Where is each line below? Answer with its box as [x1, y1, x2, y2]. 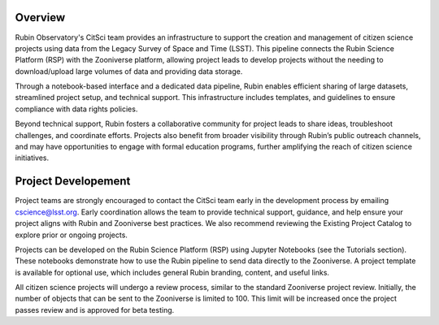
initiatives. [15, 153, 50, 162]
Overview [15, 11, 66, 24]
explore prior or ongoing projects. [15, 230, 128, 240]
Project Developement [15, 175, 131, 188]
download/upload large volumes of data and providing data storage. [15, 66, 243, 76]
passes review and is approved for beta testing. [15, 305, 175, 314]
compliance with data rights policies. [15, 104, 138, 114]
